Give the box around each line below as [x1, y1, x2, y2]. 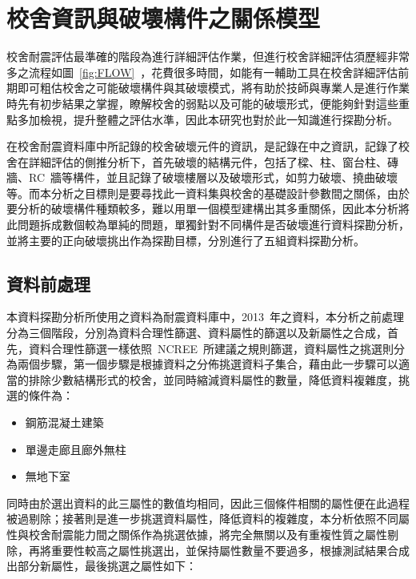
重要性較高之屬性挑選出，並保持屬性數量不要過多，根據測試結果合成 [50, 541, 410, 558]
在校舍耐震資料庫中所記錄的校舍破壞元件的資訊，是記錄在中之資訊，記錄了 [6, 138, 398, 155]
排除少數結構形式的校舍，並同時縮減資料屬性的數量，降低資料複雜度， [28, 371, 398, 388]
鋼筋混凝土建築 [25, 414, 104, 431]
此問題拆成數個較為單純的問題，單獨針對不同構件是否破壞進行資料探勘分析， [6, 216, 410, 233]
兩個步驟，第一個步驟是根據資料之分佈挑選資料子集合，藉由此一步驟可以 [17, 356, 398, 372]
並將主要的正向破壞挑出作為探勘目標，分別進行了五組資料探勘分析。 [6, 231, 365, 248]
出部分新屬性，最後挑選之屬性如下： [6, 557, 197, 574]
